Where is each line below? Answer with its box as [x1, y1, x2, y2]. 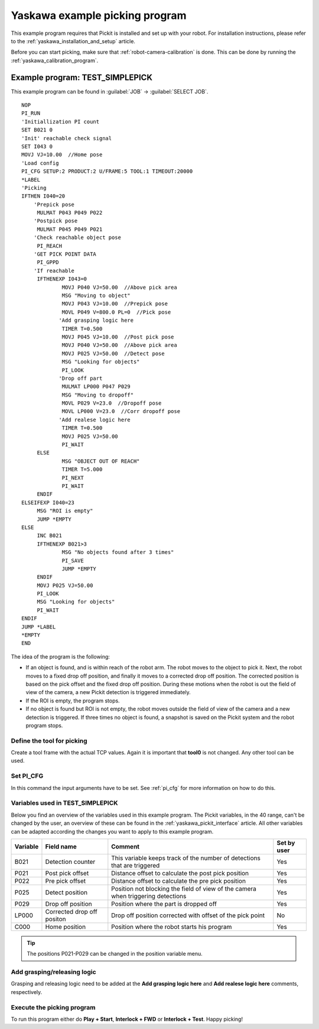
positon [45, 915, 66, 923]
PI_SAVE [61, 557, 84, 564]
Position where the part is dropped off [111, 899, 217, 908]
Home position [45, 922, 86, 931]
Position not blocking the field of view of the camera [111, 885, 257, 893]
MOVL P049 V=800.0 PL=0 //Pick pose [61, 308, 171, 315]
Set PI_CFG [11, 772, 44, 780]
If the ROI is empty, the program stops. [25, 697, 121, 704]
